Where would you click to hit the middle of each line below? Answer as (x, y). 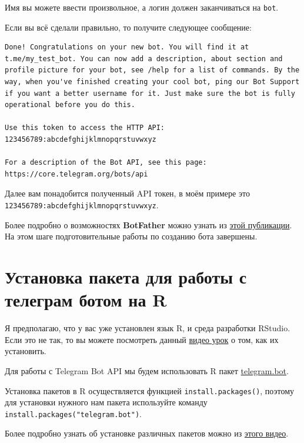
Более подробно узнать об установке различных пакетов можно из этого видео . (147, 433)
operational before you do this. (70, 105)
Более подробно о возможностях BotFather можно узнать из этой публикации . (148, 224)
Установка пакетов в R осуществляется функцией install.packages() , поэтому (150, 390)
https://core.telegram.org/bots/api (76, 174)
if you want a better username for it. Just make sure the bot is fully (150, 93)
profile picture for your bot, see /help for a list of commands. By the (152, 70)
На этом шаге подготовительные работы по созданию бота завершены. (131, 236)
